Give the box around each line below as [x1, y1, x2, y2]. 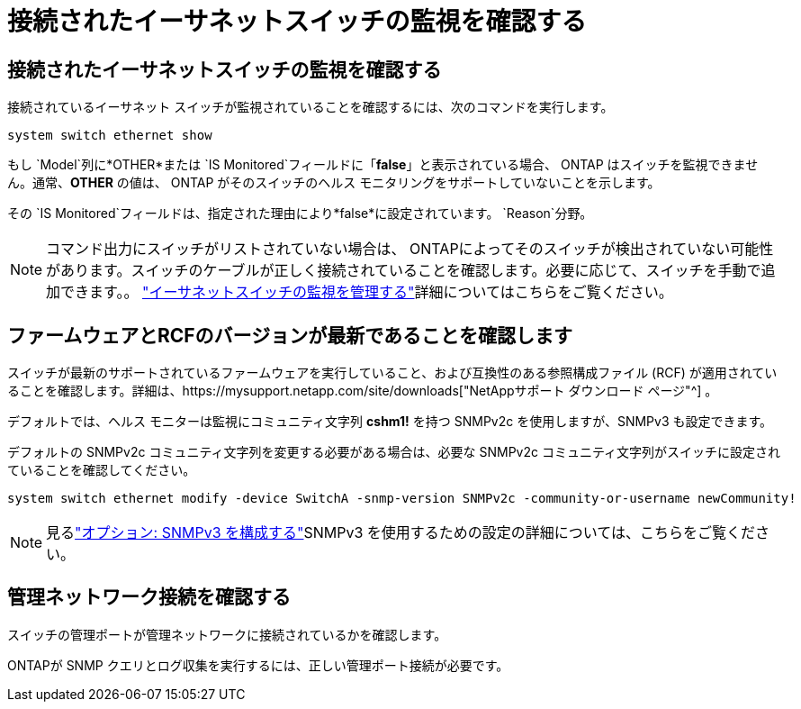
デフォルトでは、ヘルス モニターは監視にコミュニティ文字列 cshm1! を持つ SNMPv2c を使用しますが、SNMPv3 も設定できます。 [7, 414, 773, 430]
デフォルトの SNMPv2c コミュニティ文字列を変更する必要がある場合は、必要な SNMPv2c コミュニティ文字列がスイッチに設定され [7, 444, 781, 460]
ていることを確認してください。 [7, 462, 196, 478]
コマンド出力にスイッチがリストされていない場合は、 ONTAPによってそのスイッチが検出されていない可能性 [46, 240, 774, 259]
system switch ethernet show [7, 128, 212, 143]
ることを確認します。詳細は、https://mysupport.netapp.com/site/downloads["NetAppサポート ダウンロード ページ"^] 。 [7, 383, 718, 399]
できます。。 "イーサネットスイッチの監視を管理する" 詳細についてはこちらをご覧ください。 [60, 283, 673, 302]
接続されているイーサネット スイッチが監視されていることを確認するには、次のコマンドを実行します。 [7, 99, 614, 115]
